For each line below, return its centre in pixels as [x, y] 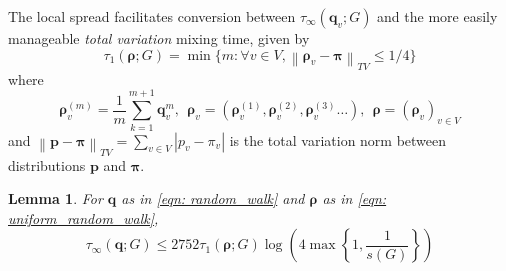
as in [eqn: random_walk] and [213, 198]
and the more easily [437, 16]
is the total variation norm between [338, 139]
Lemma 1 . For [55, 198]
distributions [47, 164]
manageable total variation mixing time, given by [159, 38]
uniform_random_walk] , [83, 217]
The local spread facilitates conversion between [152, 16]
